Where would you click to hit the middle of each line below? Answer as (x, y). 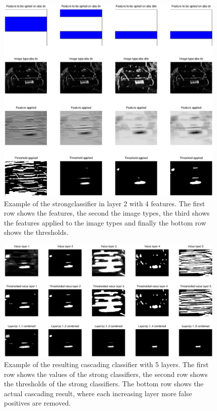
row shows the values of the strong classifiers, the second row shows (106, 374)
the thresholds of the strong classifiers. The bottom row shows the (104, 384)
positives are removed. (37, 403)
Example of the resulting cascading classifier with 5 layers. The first (106, 364)
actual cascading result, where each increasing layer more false (98, 393)
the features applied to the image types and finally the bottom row (105, 222)
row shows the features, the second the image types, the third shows (107, 213)
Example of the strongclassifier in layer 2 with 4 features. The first (105, 203)
